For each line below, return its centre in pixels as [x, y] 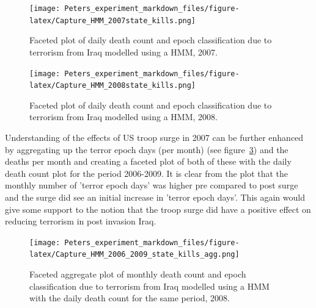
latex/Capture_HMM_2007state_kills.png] [113, 20]
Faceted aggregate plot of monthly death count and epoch [138, 274]
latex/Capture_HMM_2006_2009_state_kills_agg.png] [134, 255]
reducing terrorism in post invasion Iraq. [81, 221]
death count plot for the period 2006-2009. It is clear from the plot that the [147, 173]
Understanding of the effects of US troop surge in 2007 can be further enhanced [154, 137]
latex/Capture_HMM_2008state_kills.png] [113, 86]
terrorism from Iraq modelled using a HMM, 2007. [123, 52]
